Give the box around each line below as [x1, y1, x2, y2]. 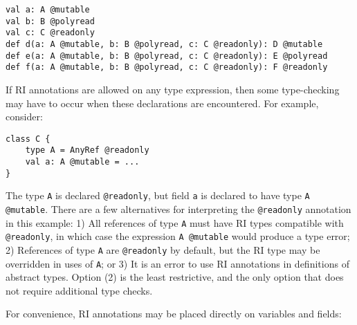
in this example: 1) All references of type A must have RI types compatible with [6, 215, 344, 230]
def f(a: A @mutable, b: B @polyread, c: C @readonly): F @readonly [6, 62, 328, 73]
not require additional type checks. [6, 283, 153, 297]
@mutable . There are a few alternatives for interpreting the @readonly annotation [6, 202, 351, 216]
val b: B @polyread [6, 16, 95, 26]
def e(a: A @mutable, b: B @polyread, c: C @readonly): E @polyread [6, 50, 328, 61]
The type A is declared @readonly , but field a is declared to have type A [6, 188, 310, 203]
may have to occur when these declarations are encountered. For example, [6, 95, 319, 110]
